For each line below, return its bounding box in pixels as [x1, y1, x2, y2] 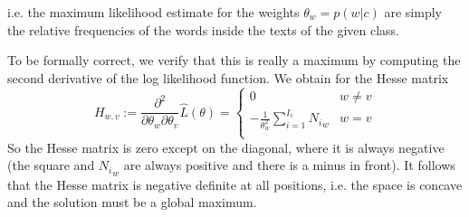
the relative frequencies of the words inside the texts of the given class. [7, 20, 399, 39]
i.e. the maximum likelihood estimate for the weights [7, 3, 300, 21]
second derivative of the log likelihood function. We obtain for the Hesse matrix [7, 68, 449, 87]
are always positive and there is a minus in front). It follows [123, 156, 455, 175]
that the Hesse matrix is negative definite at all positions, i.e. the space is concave [7, 175, 463, 193]
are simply [384, 3, 442, 21]
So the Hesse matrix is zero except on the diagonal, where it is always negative [7, 137, 445, 156]
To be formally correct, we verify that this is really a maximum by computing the [7, 51, 461, 70]
